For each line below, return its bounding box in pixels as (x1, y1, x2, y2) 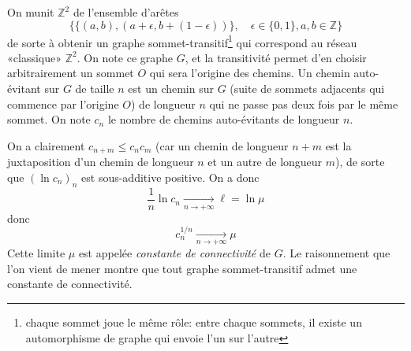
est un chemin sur (128, 80, 214, 97)
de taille (75, 80, 114, 97)
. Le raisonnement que (282, 245, 390, 261)
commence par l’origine (7, 95, 119, 112)
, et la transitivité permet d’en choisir (185, 49, 367, 65)
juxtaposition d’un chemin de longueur (7, 153, 194, 170)
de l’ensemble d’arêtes (73, 4, 179, 20)
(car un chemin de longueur (155, 137, 289, 153)
